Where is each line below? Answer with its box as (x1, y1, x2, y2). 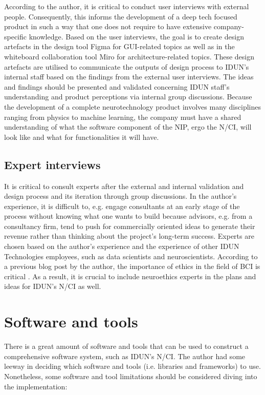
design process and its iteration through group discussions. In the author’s (4, 191, 237, 201)
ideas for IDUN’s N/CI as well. (4, 281, 101, 292)
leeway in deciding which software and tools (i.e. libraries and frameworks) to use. (4, 361, 261, 371)
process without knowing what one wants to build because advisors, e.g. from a (4, 211, 253, 221)
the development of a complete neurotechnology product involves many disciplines (4, 101, 261, 112)
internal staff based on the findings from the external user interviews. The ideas (4, 71, 254, 82)
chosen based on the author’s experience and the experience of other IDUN (4, 241, 239, 252)
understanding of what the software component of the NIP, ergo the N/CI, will (4, 121, 252, 132)
